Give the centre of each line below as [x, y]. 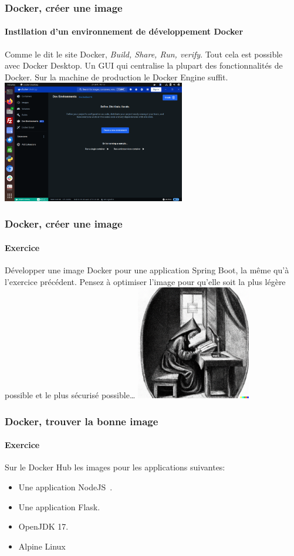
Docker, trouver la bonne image [82, 421]
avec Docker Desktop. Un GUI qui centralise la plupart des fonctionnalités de [144, 65]
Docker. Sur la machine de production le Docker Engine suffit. [116, 77]
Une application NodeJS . [65, 487]
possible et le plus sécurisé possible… [70, 395]
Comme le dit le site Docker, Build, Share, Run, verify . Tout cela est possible [144, 54]
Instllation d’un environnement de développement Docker [124, 31]
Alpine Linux [42, 546]
